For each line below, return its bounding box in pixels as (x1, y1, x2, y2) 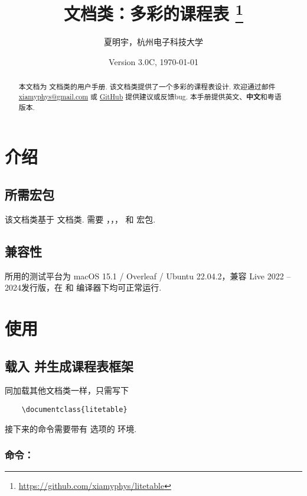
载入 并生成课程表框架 (5, 356, 134, 375)
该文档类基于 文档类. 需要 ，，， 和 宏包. (5, 212, 156, 225)
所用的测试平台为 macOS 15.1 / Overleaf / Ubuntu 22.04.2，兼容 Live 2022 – (5, 269, 291, 282)
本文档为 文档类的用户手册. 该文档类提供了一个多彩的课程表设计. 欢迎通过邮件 (18, 82, 276, 92)
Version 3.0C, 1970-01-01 (109, 56, 198, 68)
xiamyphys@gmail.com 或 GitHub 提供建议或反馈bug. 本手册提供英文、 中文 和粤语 (18, 92, 282, 102)
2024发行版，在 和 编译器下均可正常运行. (5, 281, 162, 294)
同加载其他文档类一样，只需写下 (5, 384, 129, 397)
